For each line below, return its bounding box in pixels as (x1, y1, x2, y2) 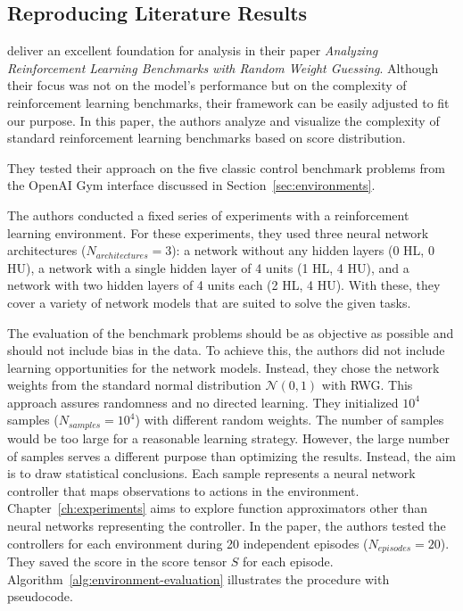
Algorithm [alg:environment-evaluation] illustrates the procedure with (7, 569, 390, 588)
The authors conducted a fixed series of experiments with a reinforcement (7, 205, 409, 224)
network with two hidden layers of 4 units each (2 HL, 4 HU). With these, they (7, 276, 441, 294)
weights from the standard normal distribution (7, 376, 261, 394)
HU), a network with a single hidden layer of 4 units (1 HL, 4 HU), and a (7, 258, 409, 277)
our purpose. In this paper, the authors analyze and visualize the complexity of (7, 111, 440, 129)
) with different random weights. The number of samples (135, 410, 444, 429)
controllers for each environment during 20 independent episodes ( (7, 533, 368, 552)
